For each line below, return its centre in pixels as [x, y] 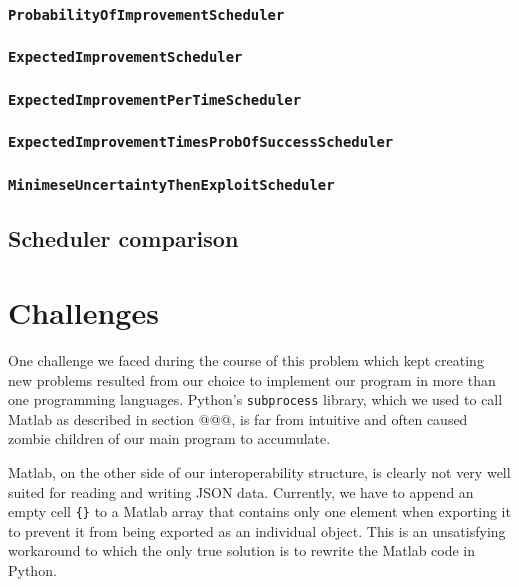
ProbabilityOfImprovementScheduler [146, 14]
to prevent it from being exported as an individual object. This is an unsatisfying [257, 530]
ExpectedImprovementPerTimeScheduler [155, 99]
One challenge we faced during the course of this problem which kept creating [246, 359]
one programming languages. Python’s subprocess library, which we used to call [255, 399]
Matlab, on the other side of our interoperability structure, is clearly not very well [259, 471]
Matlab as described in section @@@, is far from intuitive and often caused [238, 418]
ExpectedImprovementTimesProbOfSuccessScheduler [201, 142]
